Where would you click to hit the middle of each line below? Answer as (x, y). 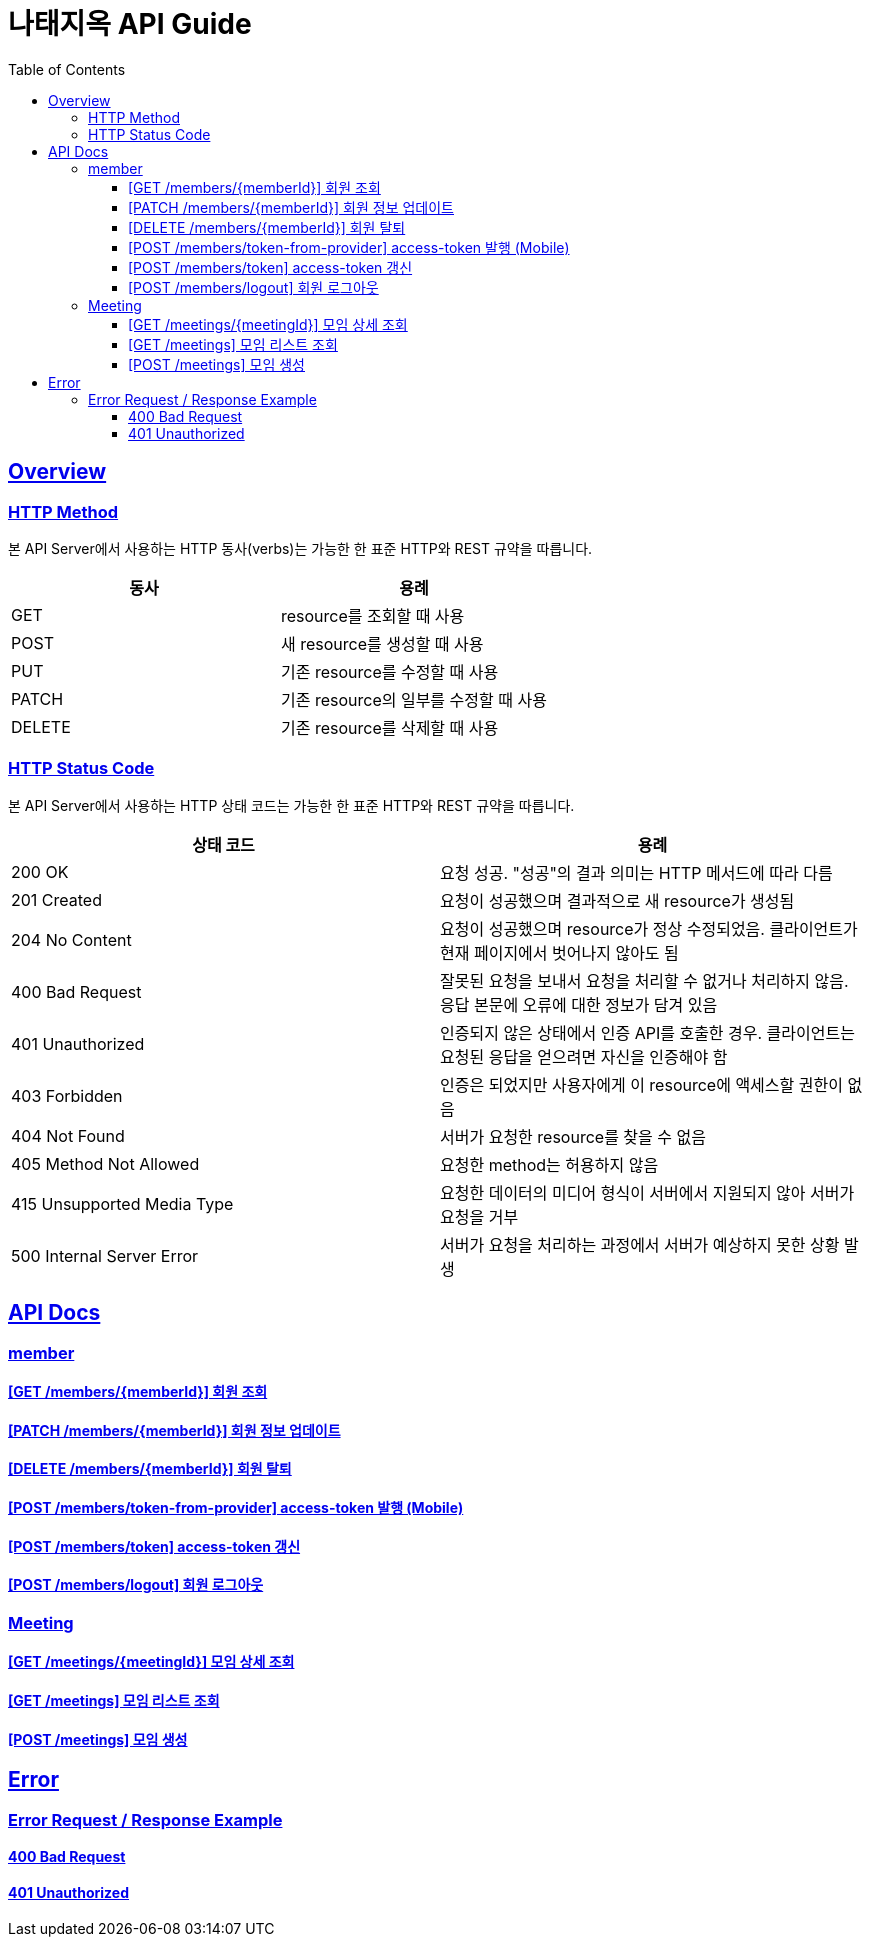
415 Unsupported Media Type (122, 1203)
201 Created (56, 899)
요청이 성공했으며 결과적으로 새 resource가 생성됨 (617, 900)
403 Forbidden (67, 1095)
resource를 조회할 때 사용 (372, 615)
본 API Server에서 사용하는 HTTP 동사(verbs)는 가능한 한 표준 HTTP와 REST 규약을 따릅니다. (300, 548)
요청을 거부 (479, 1216)
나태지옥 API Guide (130, 24)
